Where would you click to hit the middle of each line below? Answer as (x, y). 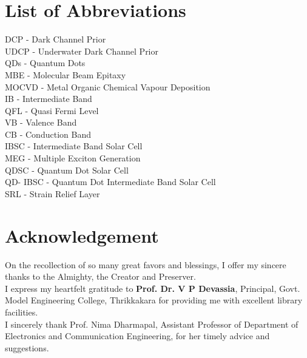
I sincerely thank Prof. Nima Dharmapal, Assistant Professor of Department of (152, 324)
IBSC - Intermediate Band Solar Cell (74, 146)
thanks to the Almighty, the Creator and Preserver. (100, 276)
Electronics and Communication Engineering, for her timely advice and (137, 336)
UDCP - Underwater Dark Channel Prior (82, 51)
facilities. (22, 312)
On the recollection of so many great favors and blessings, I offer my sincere (146, 264)
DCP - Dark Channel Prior (56, 39)
